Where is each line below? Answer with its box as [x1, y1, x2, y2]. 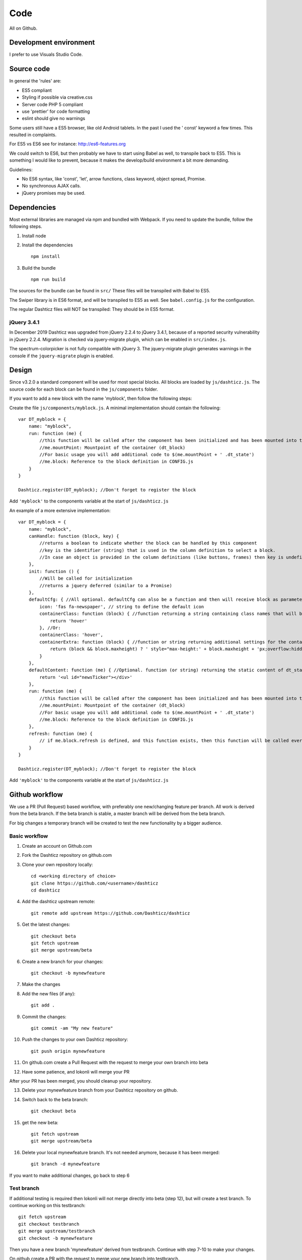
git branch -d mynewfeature [31, 1161, 100, 1167]
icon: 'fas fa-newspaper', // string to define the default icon [39, 604, 204, 609]
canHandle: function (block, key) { [28, 533, 119, 539]
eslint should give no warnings [22, 115, 86, 121]
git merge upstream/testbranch [18, 1228, 96, 1234]
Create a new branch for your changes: [22, 958, 103, 965]
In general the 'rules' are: [9, 78, 61, 84]
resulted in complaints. [9, 132, 57, 138]
